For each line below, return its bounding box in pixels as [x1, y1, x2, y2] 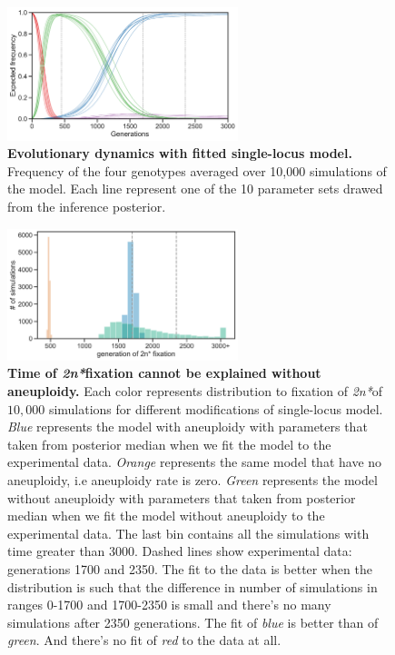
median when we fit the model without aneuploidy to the [7, 506, 325, 525]
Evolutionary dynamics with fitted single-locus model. [7, 144, 352, 163]
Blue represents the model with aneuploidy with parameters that [7, 417, 368, 436]
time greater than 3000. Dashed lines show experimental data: [7, 541, 352, 561]
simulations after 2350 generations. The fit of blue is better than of [7, 612, 379, 631]
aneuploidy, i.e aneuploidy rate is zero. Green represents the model [7, 471, 378, 490]
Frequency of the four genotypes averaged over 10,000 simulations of [7, 161, 387, 180]
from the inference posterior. [7, 196, 166, 215]
